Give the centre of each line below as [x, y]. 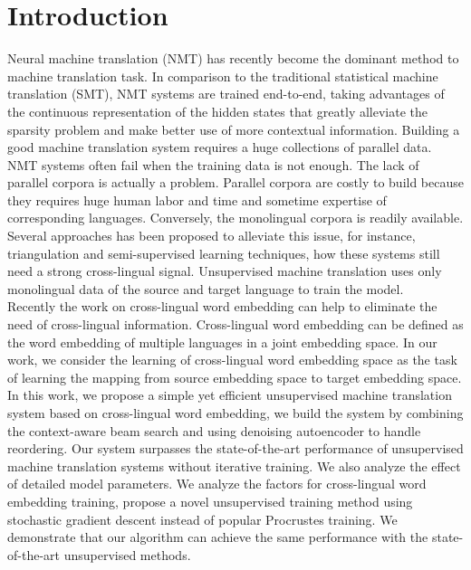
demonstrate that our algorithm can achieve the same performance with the [218, 537]
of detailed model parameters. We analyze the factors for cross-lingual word [217, 484]
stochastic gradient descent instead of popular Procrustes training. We [202, 519]
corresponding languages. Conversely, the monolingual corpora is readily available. [235, 218]
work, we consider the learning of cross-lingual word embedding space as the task [232, 360]
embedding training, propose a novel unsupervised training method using [210, 501]
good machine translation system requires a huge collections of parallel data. [220, 147]
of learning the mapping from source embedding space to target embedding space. [235, 377]
